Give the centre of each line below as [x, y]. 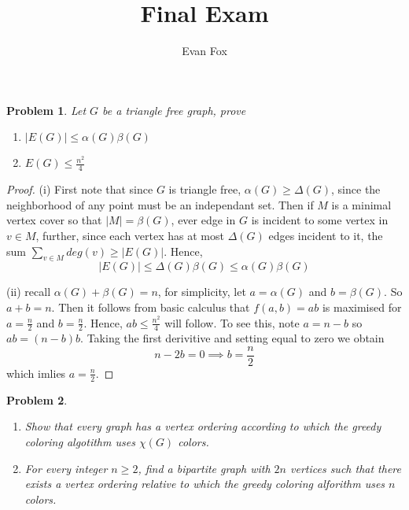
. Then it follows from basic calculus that [151, 307]
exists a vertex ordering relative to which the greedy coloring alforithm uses [205, 484]
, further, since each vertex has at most [130, 235]
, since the [356, 189]
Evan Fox [204, 51]
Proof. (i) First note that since [80, 189]
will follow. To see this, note [232, 322]
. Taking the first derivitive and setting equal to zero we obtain [232, 338]
